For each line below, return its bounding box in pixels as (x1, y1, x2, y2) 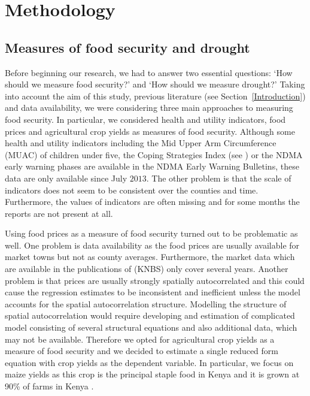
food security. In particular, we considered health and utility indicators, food (5, 113, 286, 125)
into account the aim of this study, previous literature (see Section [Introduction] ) (5, 89, 306, 102)
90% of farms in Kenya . (5, 380, 94, 392)
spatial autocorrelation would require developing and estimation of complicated (5, 309, 295, 322)
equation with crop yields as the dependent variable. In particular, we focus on (5, 356, 294, 368)
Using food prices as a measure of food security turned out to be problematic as (5, 227, 298, 240)
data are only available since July (5, 171, 127, 184)
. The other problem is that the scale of (146, 171, 291, 184)
